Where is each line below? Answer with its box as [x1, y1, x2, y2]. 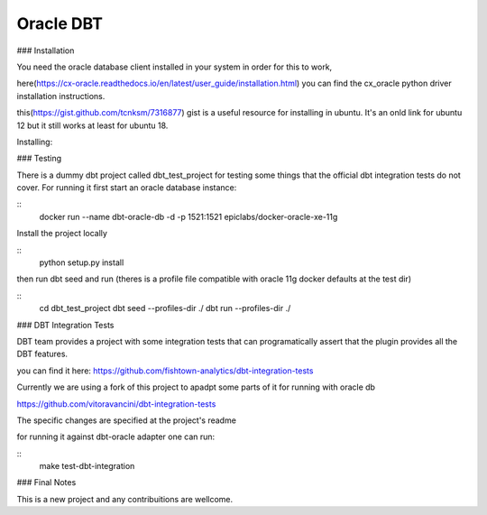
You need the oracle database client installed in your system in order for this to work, [16, 61, 333, 72]
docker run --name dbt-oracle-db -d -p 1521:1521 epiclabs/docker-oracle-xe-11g [39, 211, 338, 222]
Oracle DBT [16, 14, 104, 33]
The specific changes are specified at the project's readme [16, 415, 236, 426]
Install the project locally [16, 228, 108, 239]
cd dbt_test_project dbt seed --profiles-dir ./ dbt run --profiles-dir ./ [39, 303, 291, 314]
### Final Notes [16, 477, 77, 488]
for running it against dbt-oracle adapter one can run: [16, 431, 216, 442]
